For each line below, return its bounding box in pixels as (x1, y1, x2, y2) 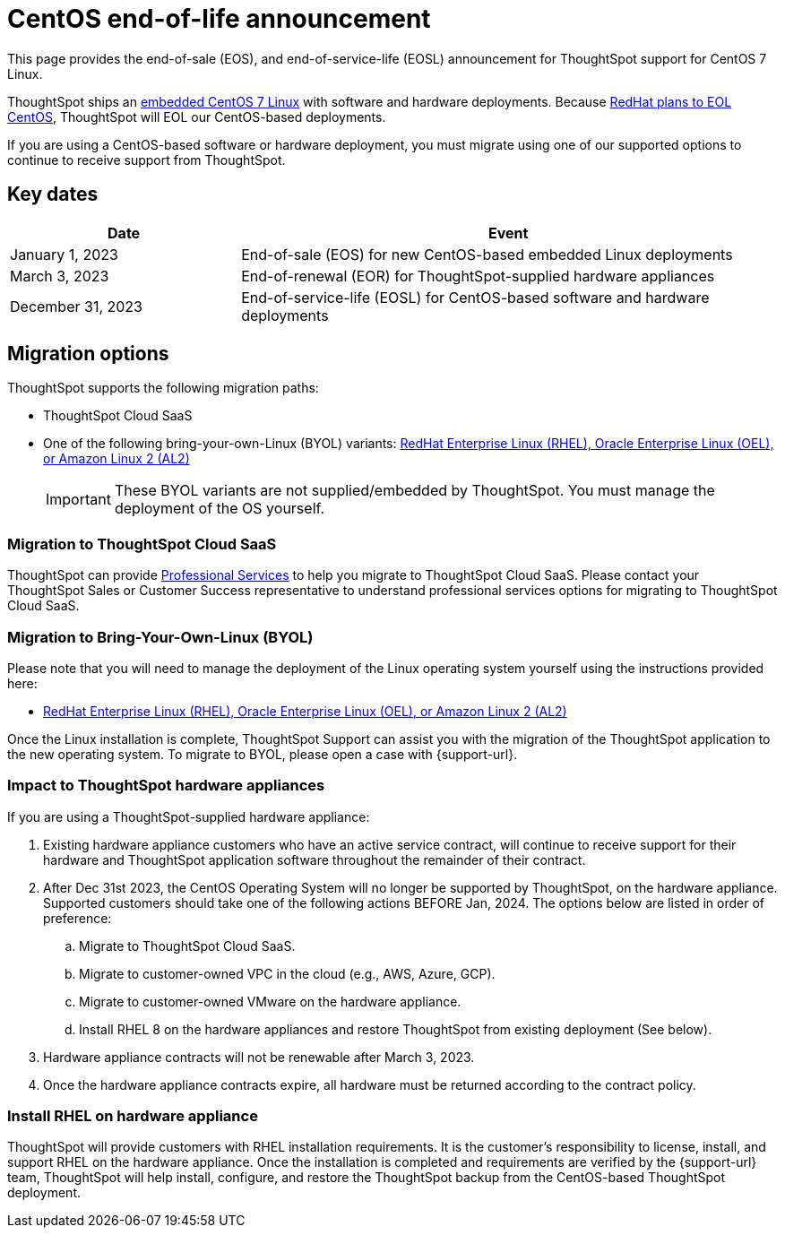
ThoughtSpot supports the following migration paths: (7, 380, 319, 396)
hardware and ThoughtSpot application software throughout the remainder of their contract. (43, 851, 586, 868)
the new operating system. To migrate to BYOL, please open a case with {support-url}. (7, 746, 518, 762)
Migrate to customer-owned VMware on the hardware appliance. (79, 993, 462, 1009)
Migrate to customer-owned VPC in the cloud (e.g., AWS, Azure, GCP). (79, 965, 496, 981)
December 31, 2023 (10, 297, 142, 315)
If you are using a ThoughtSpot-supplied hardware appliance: (7, 808, 370, 825)
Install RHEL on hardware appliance (7, 1107, 258, 1126)
